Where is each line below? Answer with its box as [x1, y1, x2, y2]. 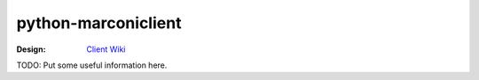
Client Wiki [86, 44, 126, 55]
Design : [16, 44, 46, 55]
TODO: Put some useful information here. [16, 60, 168, 70]
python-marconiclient [16, 13, 182, 33]
